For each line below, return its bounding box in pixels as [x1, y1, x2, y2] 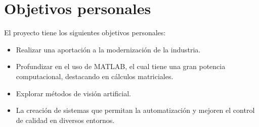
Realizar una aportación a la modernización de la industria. [16, 44, 201, 54]
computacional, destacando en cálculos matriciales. [16, 71, 174, 81]
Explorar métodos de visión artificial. [16, 88, 132, 98]
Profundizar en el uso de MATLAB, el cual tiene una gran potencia [16, 61, 226, 72]
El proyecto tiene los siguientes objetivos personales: [4, 27, 166, 38]
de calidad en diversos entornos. [16, 114, 115, 125]
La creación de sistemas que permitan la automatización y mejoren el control [16, 105, 255, 115]
